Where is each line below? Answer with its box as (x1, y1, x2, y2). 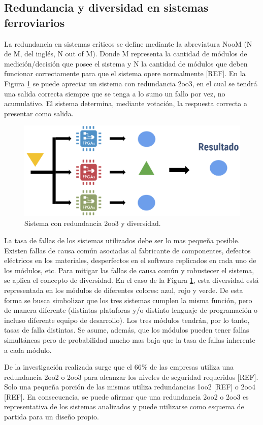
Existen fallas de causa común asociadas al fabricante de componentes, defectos (4, 245, 251, 255)
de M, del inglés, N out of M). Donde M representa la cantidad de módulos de (4, 48, 247, 59)
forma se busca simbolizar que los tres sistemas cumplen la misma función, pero (4, 295, 252, 305)
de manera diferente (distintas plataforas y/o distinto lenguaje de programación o (4, 305, 258, 315)
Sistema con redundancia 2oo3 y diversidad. (24, 218, 161, 228)
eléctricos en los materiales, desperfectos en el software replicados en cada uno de (4, 255, 256, 266)
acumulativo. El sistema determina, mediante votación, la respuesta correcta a (4, 98, 247, 109)
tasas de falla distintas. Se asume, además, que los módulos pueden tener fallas (4, 324, 249, 335)
